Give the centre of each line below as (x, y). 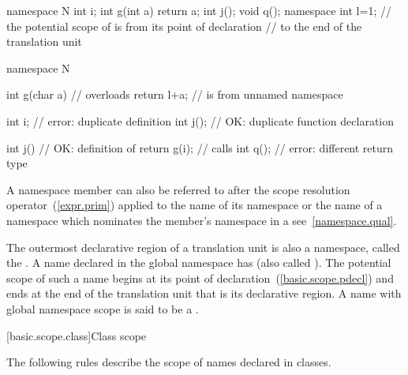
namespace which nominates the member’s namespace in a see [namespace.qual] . (202, 220)
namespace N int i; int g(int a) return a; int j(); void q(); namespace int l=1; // (199, 10)
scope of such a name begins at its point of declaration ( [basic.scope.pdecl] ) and (200, 277)
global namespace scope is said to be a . (103, 308)
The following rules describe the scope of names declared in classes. (169, 362)
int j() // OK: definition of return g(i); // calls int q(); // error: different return (200, 147)
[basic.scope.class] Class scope (77, 335)
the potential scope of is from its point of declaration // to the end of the (184, 26)
